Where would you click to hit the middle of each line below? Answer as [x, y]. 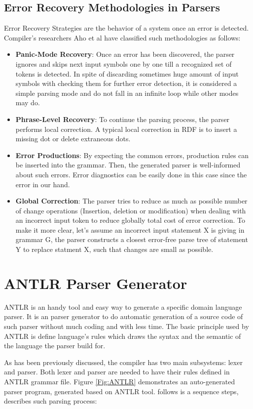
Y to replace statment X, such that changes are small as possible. [114, 249]
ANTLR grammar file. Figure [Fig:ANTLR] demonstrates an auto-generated [120, 381]
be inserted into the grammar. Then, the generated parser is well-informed [128, 165]
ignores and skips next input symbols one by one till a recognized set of [124, 63]
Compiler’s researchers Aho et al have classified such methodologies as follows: [122, 37]
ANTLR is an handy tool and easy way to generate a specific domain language [123, 307]
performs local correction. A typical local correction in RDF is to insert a [126, 129]
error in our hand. [43, 184]
